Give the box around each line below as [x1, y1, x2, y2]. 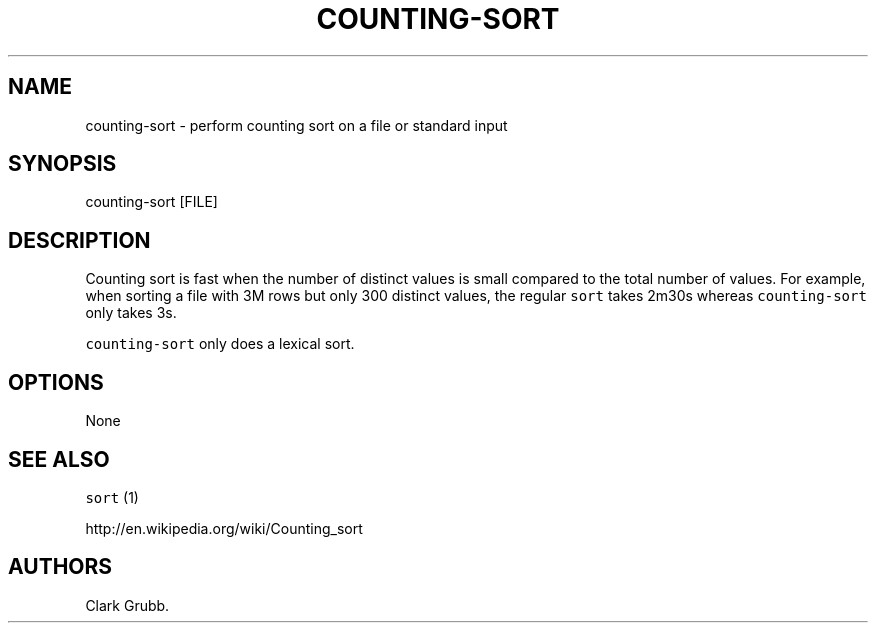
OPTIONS [8, 369, 104, 395]
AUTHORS [8, 554, 113, 580]
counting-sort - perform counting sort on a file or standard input [85, 116, 508, 134]
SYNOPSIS [8, 151, 117, 177]
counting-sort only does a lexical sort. [85, 335, 355, 353]
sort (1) [85, 488, 139, 506]
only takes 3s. [85, 304, 177, 322]
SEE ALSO [8, 446, 110, 472]
